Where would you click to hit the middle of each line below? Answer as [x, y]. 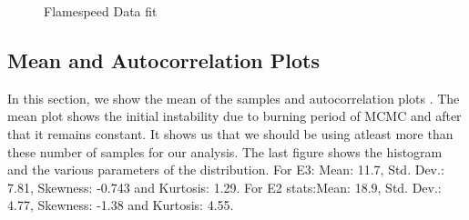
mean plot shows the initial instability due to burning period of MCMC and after [234, 116]
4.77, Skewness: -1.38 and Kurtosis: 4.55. [121, 205]
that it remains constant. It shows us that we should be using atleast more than [230, 133]
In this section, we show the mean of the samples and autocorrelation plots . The [234, 98]
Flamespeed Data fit [101, 11]
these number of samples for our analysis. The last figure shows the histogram [225, 151]
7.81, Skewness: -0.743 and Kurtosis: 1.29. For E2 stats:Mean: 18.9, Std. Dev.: [224, 187]
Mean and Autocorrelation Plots [163, 60]
